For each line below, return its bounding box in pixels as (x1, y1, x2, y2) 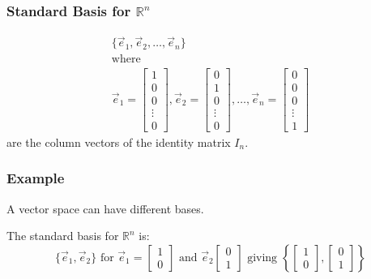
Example (6, 168, 65, 188)
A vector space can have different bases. (6, 200, 204, 217)
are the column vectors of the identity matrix (6, 133, 231, 150)
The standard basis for (6, 227, 119, 244)
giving (247, 251, 278, 264)
